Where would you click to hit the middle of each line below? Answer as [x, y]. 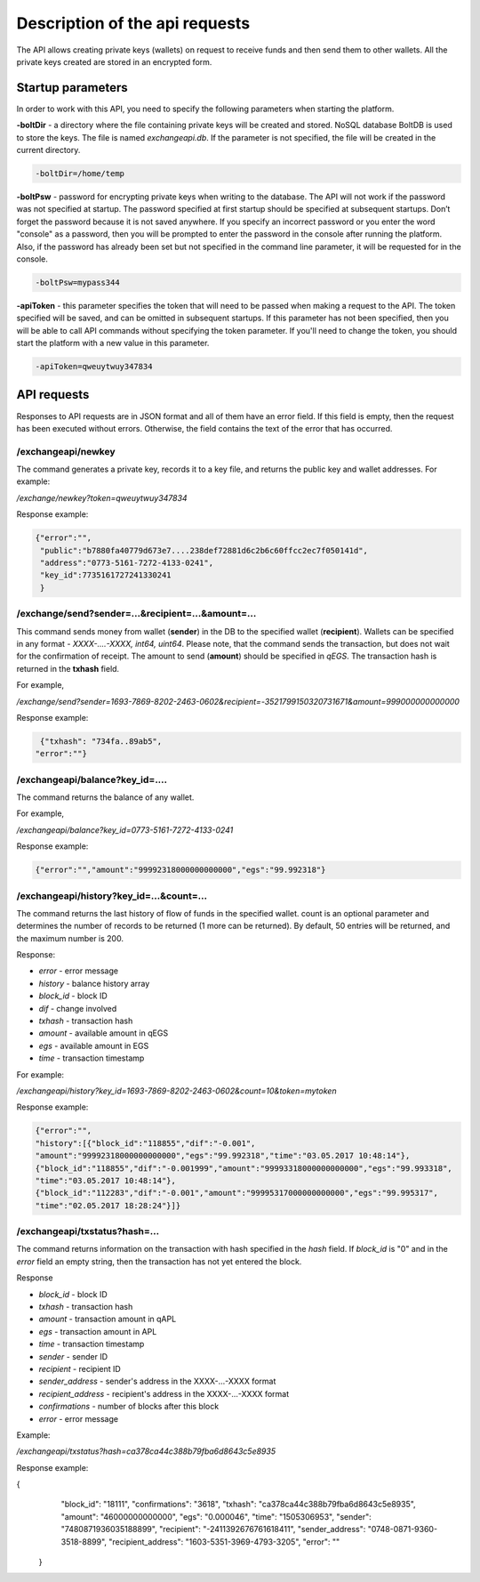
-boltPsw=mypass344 [77, 282]
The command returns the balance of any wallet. [105, 797]
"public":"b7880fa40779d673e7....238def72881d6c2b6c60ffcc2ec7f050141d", [204, 550]
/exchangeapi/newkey [66, 451]
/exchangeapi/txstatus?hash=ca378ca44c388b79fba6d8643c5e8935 [146, 1451]
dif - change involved [78, 1008]
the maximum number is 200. [70, 938]
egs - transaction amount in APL [98, 1331]
